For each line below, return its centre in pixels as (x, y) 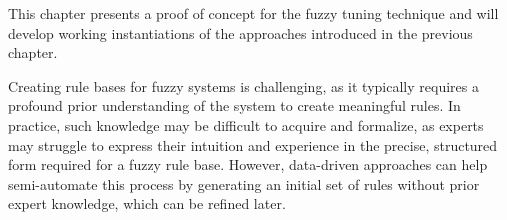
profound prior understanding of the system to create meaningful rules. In (234, 105)
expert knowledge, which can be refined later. (147, 203)
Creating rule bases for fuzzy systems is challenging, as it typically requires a (243, 85)
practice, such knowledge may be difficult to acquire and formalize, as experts (246, 124)
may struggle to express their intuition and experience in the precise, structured (253, 144)
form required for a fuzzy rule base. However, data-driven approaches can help (248, 164)
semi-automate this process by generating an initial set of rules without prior (244, 183)
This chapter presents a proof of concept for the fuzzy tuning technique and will (253, 13)
